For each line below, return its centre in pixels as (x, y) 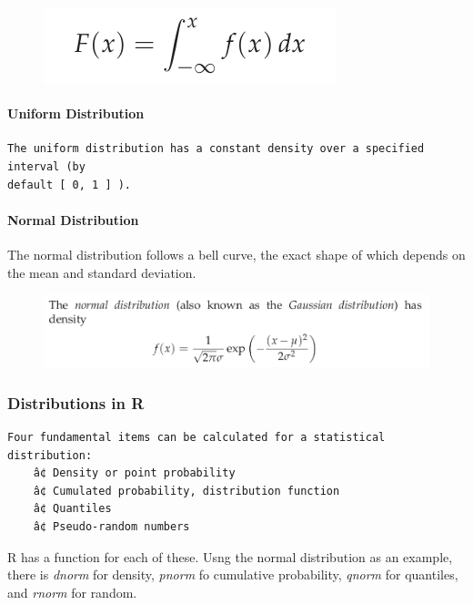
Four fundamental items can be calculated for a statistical (196, 438)
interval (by (46, 166)
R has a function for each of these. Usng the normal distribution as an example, (230, 556)
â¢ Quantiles (72, 509)
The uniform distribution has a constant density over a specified (216, 149)
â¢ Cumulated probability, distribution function (186, 491)
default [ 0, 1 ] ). (70, 185)
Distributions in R (76, 402)
